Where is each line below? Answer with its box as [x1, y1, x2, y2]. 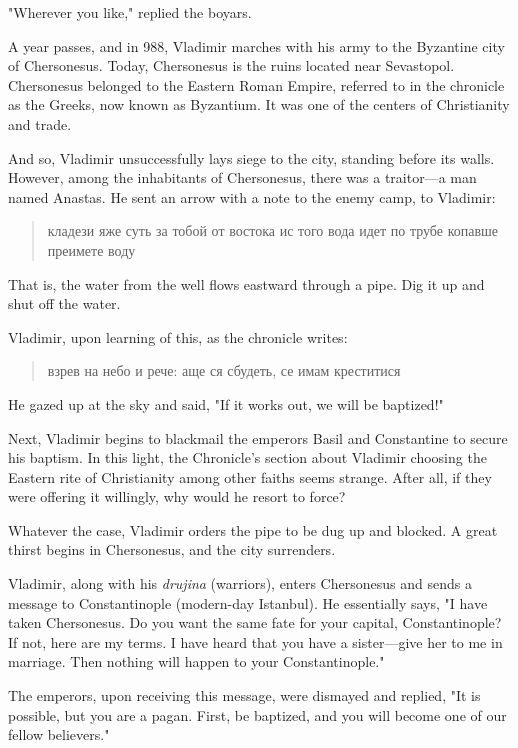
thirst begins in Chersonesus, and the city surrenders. [8, 539, 336, 560]
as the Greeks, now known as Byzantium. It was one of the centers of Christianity [8, 94, 510, 115]
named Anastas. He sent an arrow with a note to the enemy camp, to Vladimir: [8, 186, 496, 207]
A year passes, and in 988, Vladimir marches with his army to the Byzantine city [8, 35, 505, 56]
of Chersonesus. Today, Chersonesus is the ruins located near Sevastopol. [8, 55, 455, 76]
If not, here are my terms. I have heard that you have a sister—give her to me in [8, 631, 503, 652]
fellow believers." [8, 724, 110, 745]
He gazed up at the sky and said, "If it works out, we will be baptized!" [8, 393, 444, 414]
